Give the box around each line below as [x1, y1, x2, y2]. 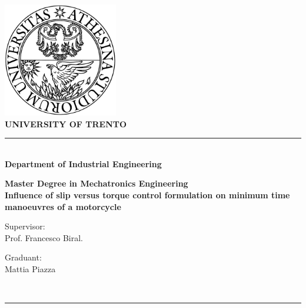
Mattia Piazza [5, 262, 56, 275]
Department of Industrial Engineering [5, 157, 162, 170]
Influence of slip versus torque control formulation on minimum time [5, 188, 290, 201]
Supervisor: [5, 220, 45, 232]
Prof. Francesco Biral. [5, 231, 84, 243]
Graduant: [5, 251, 42, 263]
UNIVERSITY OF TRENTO [5, 117, 127, 130]
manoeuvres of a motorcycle [5, 200, 121, 212]
